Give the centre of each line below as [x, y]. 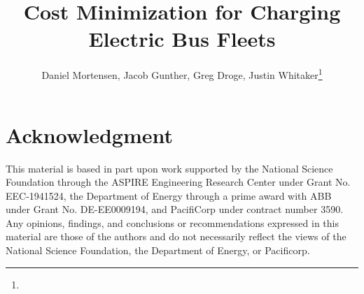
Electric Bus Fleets [182, 39]
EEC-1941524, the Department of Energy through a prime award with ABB [169, 195]
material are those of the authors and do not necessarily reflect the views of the [176, 236]
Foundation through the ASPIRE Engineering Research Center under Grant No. [178, 182]
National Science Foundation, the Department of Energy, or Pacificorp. [158, 250]
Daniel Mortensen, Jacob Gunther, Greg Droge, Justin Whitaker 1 [182, 74]
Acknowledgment [89, 134]
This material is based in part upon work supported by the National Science [169, 168]
